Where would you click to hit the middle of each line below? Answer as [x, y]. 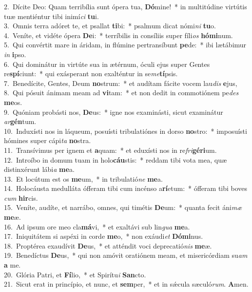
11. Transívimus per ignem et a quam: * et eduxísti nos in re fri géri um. [110, 150]
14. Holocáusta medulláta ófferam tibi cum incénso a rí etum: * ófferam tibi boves [126, 188]
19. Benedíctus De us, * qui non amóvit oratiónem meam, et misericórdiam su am [126, 255]
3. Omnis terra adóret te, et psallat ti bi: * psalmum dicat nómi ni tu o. [110, 26]
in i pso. [15, 54]
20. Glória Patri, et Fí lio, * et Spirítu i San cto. [75, 274]
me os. [13, 102]
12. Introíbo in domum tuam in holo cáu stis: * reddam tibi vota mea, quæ [116, 159]
